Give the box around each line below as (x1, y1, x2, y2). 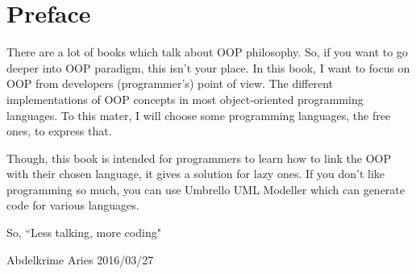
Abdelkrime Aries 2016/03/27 (6, 251, 154, 268)
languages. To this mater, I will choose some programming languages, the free (6, 106, 391, 123)
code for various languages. (6, 197, 139, 214)
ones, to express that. (6, 122, 112, 139)
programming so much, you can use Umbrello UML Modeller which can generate (6, 181, 406, 197)
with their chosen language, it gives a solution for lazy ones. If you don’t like (6, 165, 385, 182)
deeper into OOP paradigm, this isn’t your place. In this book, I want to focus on (6, 59, 410, 76)
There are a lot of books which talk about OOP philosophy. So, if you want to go (6, 44, 408, 60)
